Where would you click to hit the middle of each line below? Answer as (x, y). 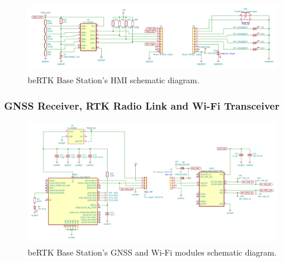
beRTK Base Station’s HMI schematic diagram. (113, 79)
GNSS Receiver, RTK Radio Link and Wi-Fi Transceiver (142, 105)
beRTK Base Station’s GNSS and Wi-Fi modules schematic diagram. (152, 252)
